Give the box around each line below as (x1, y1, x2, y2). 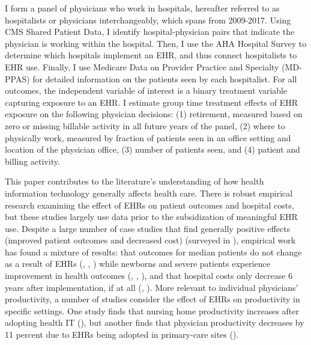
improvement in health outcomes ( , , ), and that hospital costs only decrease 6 (5, 269, 293, 282)
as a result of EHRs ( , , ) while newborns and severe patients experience (5, 257, 270, 270)
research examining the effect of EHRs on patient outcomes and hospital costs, (5, 198, 294, 211)
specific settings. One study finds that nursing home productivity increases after (5, 304, 300, 317)
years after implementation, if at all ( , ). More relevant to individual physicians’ (5, 281, 298, 293)
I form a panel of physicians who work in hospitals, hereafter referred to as (5, 2, 280, 14)
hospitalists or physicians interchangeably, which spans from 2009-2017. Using (5, 13, 291, 26)
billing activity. (5, 154, 60, 167)
